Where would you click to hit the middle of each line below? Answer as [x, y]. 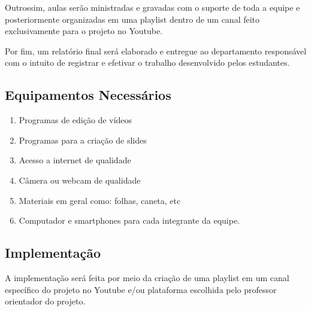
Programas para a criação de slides [83, 140]
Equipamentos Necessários [88, 95]
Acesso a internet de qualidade [75, 160]
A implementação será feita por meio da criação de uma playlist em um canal [147, 277]
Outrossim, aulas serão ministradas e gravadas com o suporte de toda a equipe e [153, 7]
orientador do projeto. [45, 301]
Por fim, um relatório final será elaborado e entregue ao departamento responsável [156, 51]
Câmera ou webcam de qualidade [80, 180]
